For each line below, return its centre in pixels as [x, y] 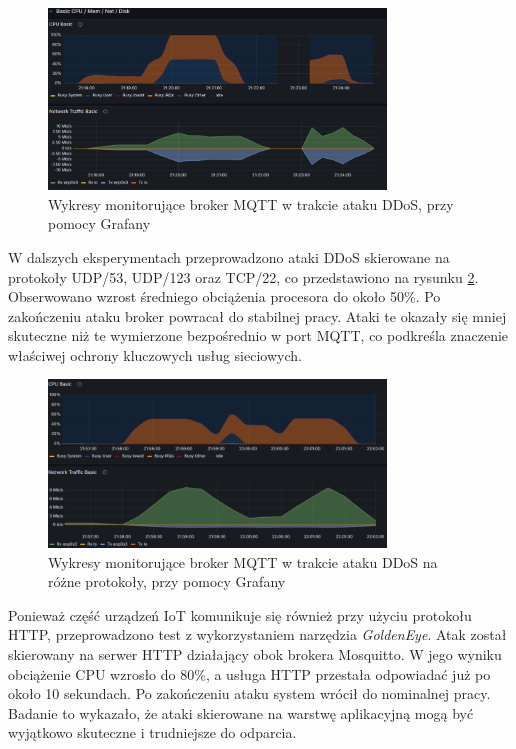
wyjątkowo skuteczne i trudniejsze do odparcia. [152, 732]
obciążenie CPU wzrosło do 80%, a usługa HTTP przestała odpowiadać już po [249, 673]
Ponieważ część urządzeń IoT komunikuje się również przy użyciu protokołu [240, 614]
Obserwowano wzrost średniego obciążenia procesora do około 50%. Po [224, 296]
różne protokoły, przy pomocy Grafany [167, 581]
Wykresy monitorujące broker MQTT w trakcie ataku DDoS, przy [251, 203]
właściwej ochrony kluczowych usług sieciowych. [155, 354]
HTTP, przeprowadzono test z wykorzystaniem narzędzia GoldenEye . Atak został [257, 634]
